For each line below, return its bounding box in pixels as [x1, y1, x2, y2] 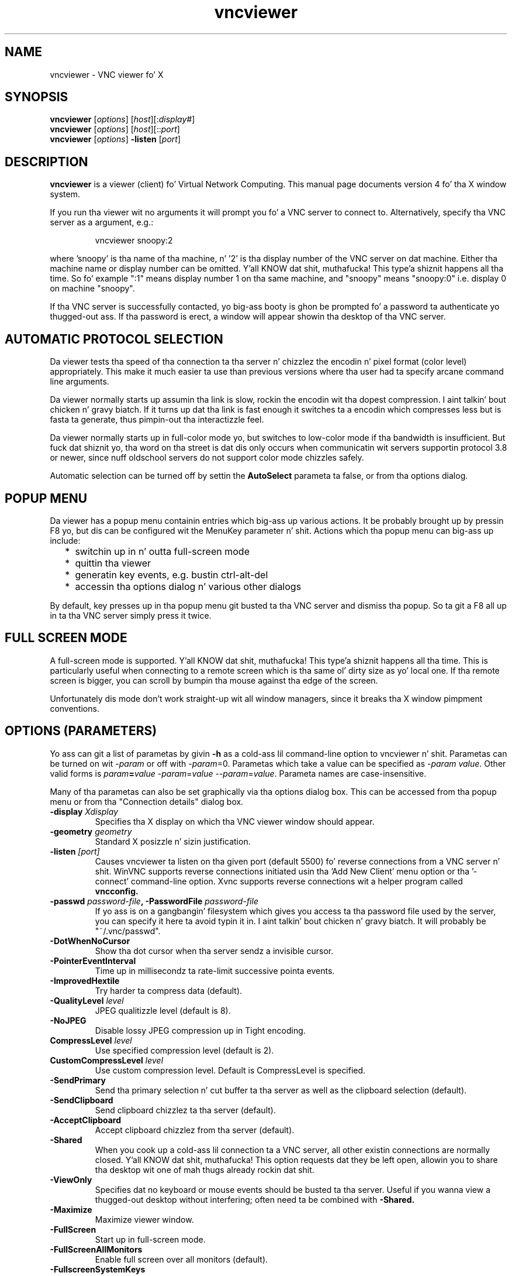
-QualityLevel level [50, 995, 124, 1006]
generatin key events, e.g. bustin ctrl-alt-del [75, 568, 268, 581]
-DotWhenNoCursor [50, 935, 130, 946]
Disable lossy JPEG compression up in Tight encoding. [95, 1025, 306, 1035]
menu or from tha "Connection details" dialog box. [50, 796, 244, 807]
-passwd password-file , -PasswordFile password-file [50, 896, 258, 906]
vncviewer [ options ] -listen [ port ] [50, 134, 181, 145]
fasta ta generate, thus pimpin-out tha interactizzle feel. [50, 414, 264, 425]
